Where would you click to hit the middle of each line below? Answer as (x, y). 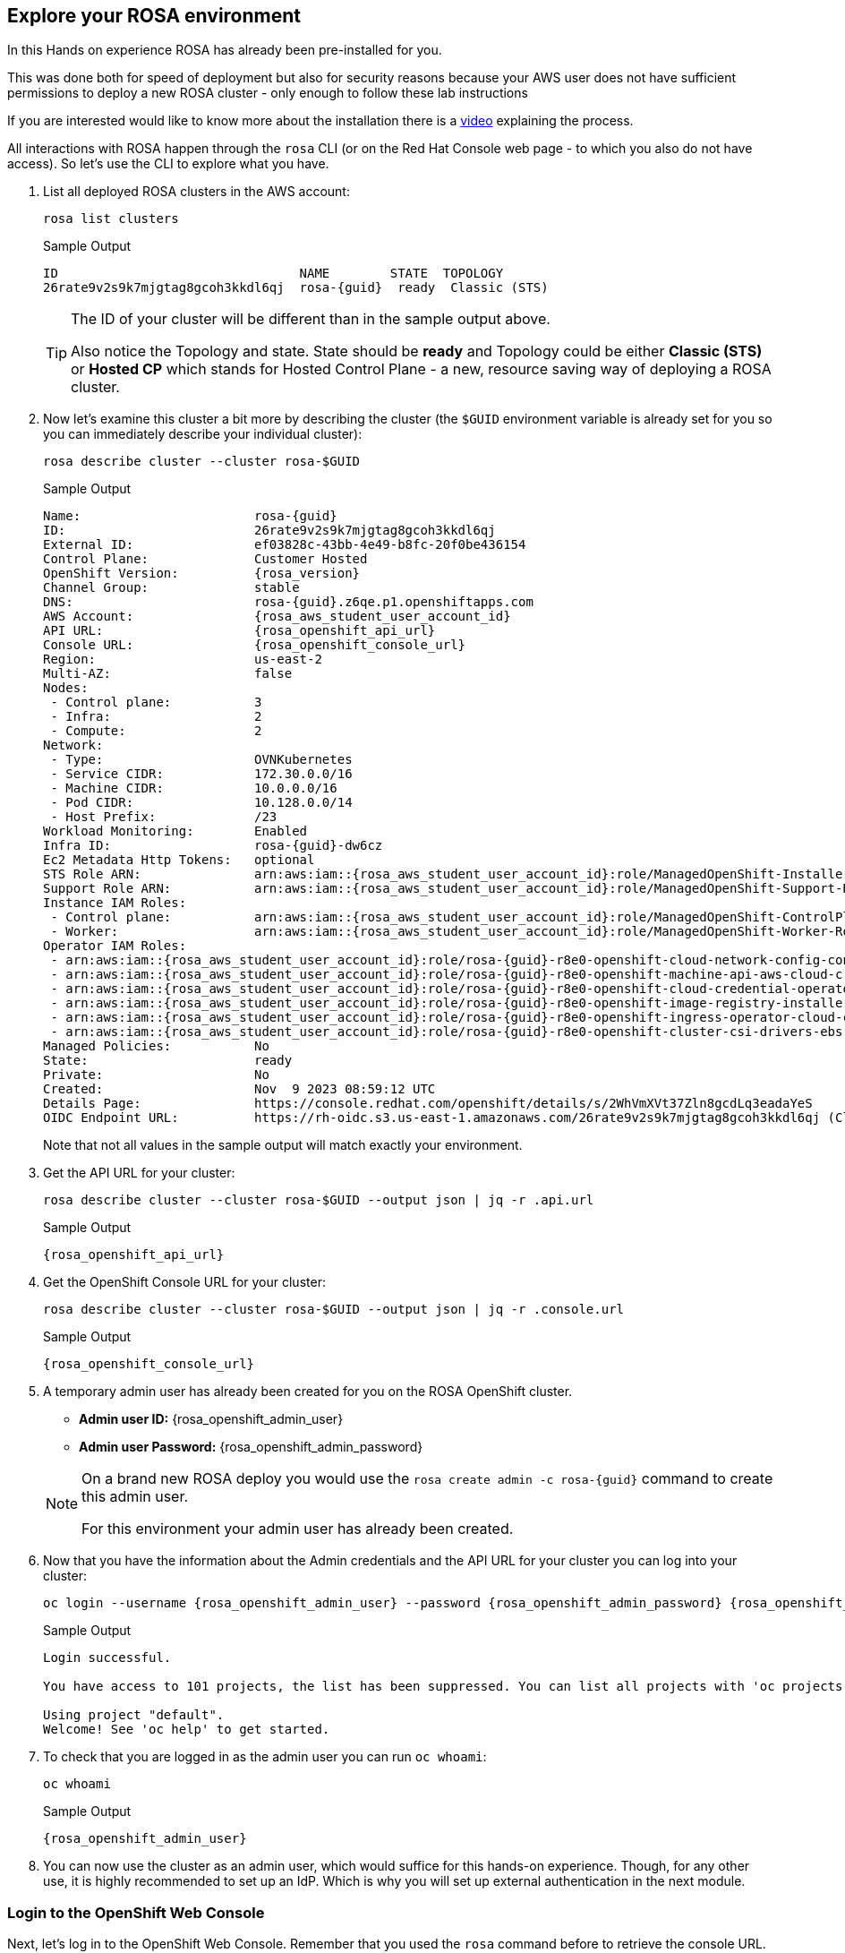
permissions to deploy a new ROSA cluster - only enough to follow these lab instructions (268, 93)
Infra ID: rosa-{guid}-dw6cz (213, 846)
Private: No (156, 1075)
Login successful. (107, 1658)
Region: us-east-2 (183, 660)
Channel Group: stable (171, 588)
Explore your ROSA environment (154, 16)
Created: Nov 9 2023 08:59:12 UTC (239, 1089)
